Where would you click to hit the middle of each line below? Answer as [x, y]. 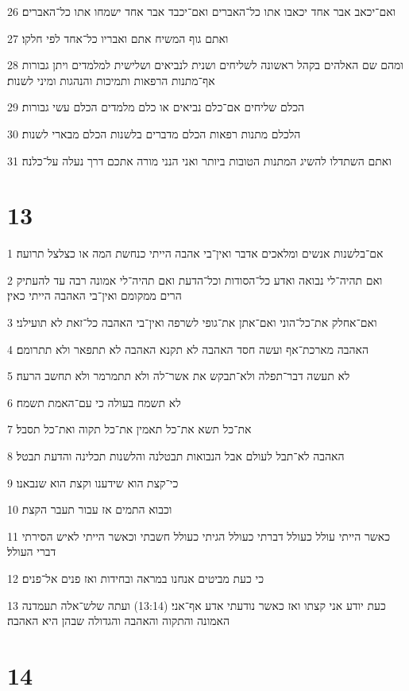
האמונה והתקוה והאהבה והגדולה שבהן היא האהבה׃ [118, 621]
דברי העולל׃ [32, 551]
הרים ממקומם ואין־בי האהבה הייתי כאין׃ [95, 295]
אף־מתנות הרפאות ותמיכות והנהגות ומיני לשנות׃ [111, 80]
